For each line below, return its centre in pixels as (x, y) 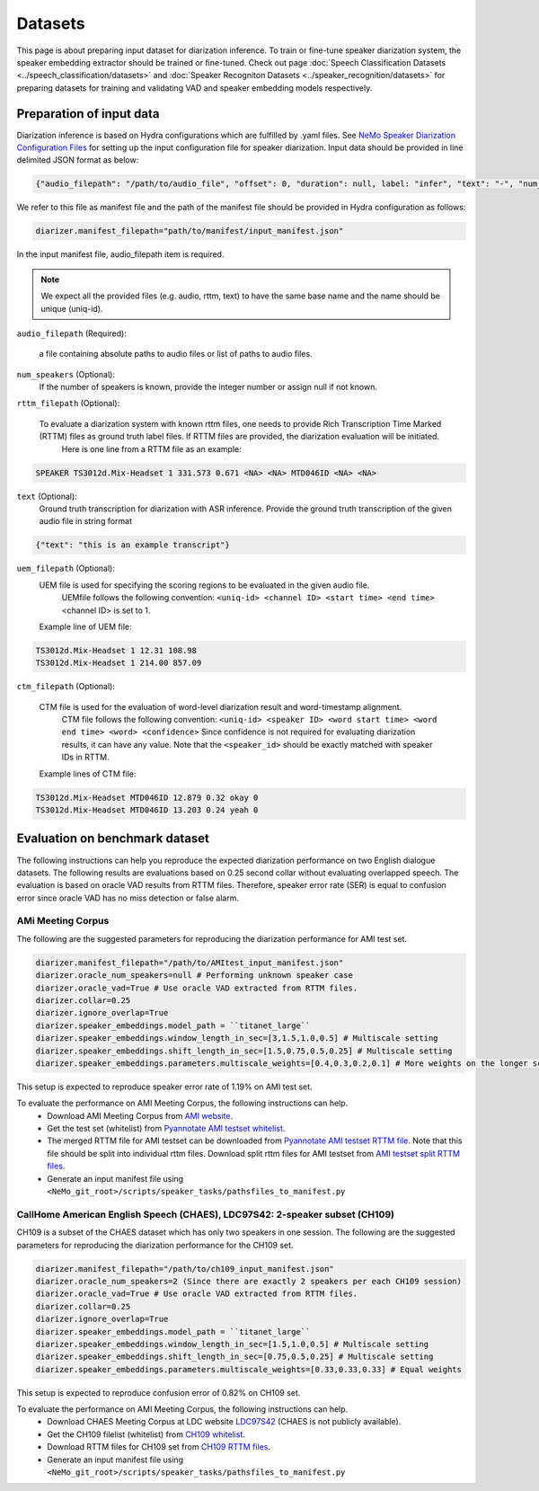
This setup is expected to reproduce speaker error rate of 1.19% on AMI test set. (165, 1087)
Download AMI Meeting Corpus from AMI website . (140, 1115)
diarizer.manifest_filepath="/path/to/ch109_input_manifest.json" (185, 1269)
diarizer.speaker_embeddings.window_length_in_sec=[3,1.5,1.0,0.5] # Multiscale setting (237, 1038)
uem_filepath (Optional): (66, 568)
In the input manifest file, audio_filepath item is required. (120, 254)
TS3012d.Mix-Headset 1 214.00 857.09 (119, 663)
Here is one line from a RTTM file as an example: (151, 448)
